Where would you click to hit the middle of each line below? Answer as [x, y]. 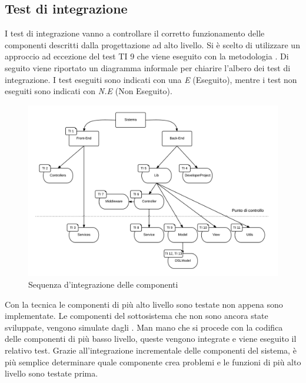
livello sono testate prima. [51, 373]
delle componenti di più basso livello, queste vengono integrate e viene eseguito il [151, 339]
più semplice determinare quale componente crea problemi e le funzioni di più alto [153, 362]
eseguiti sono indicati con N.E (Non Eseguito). [89, 91]
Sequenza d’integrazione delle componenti [103, 284]
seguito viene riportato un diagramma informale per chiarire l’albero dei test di [148, 67]
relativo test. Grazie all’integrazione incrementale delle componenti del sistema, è [151, 350]
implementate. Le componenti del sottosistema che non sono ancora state [137, 316]
